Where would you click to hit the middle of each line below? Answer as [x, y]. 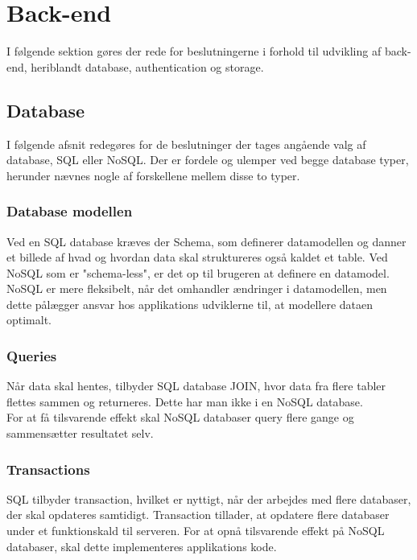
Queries [32, 356]
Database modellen [70, 211]
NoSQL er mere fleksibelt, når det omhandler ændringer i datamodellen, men [197, 288]
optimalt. [29, 320]
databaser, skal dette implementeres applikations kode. [142, 546]
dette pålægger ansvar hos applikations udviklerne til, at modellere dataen [190, 304]
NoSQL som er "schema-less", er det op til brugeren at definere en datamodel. [198, 272]
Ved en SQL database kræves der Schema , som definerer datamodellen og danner [206, 241]
